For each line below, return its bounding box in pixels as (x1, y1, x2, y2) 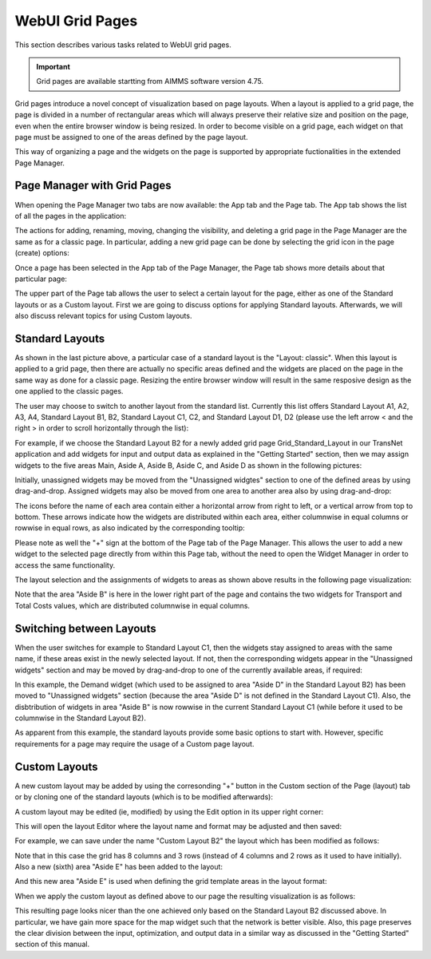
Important (36, 61, 71, 71)
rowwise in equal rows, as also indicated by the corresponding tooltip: (14, 523, 245, 533)
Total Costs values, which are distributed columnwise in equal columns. (14, 600, 251, 610)
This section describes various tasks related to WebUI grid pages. (14, 40, 231, 50)
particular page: (14, 274, 68, 283)
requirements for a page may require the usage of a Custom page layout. (14, 739, 255, 748)
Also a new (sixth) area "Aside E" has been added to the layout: (14, 862, 223, 872)
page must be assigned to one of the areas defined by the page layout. (14, 132, 248, 141)
